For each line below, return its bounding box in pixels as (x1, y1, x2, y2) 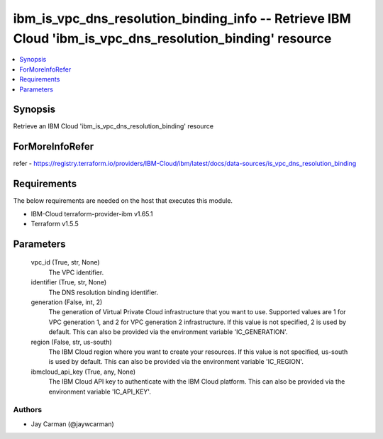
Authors (13, 405, 43, 415)
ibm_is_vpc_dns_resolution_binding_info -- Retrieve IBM (13, 11, 351, 26)
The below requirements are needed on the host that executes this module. (13, 196, 233, 205)
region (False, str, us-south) (30, 338, 113, 346)
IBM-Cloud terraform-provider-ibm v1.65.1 (30, 209, 153, 218)
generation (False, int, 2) (30, 298, 103, 306)
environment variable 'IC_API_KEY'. (48, 387, 152, 396)
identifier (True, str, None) (30, 278, 107, 287)
